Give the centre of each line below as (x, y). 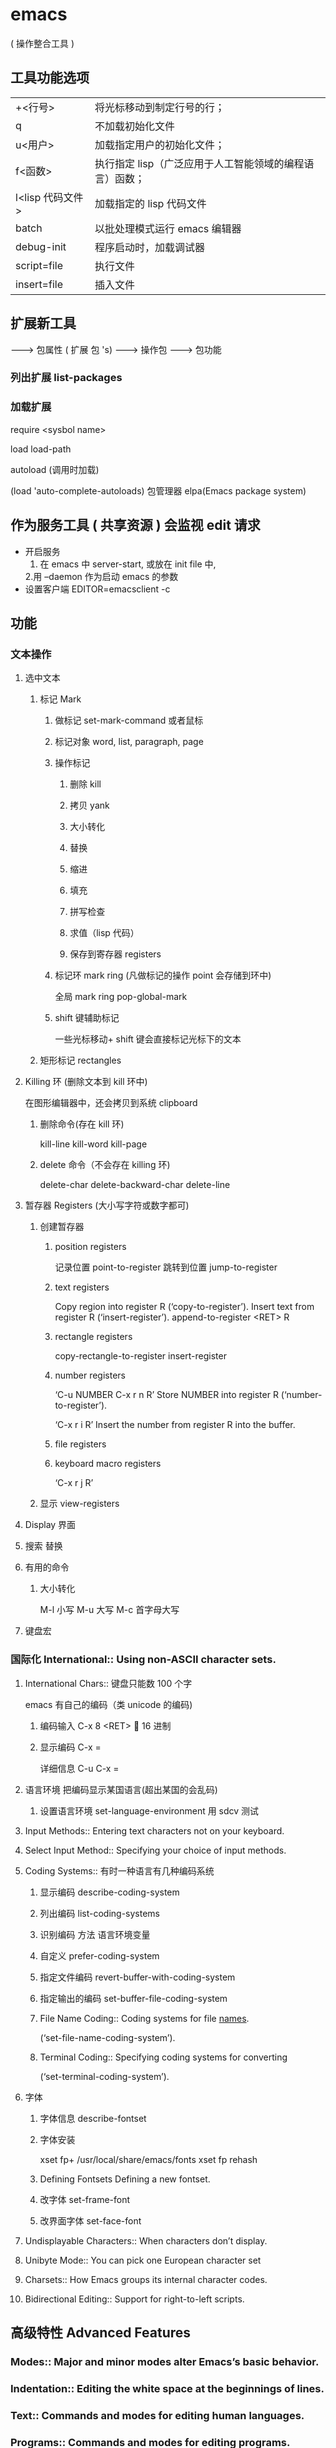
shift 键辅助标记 (87, 1018)
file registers (80, 1444)
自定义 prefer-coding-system (99, 1955)
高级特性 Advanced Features (101, 2332)
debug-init (41, 246)
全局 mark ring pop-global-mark (121, 997)
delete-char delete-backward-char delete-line (135, 1185)
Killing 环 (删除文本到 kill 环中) (86, 1082)
